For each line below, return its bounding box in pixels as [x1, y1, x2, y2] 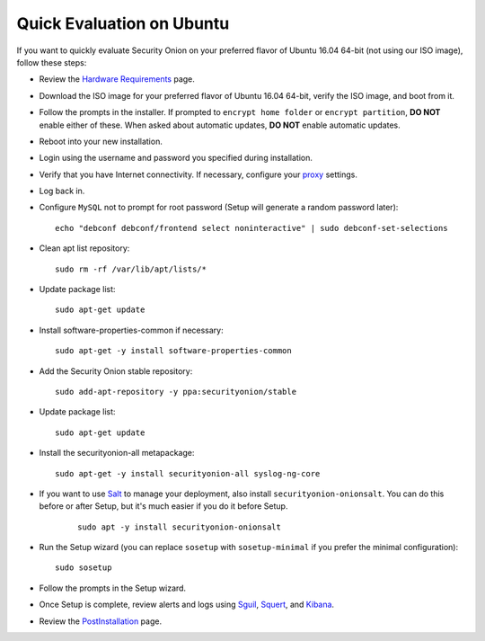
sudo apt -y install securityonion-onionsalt [77, 521, 282, 532]
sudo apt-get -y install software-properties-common [55, 346, 292, 356]
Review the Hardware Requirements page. [39, 74, 195, 85]
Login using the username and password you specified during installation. [39, 153, 313, 164]
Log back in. [39, 185, 85, 197]
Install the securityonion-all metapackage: [39, 448, 195, 458]
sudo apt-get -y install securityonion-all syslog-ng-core [55, 468, 321, 478]
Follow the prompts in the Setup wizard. [39, 583, 187, 593]
